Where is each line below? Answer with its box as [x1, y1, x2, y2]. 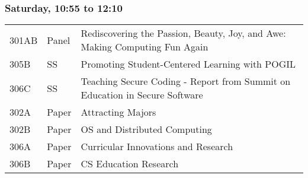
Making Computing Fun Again [81, 40, 208, 54]
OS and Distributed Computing [81, 122, 212, 136]
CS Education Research [81, 157, 179, 171]
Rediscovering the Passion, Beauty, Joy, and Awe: [81, 26, 286, 40]
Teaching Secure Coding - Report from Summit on [81, 74, 291, 88]
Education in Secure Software [81, 88, 203, 102]
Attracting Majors [81, 105, 156, 119]
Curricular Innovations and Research [81, 139, 233, 154]
